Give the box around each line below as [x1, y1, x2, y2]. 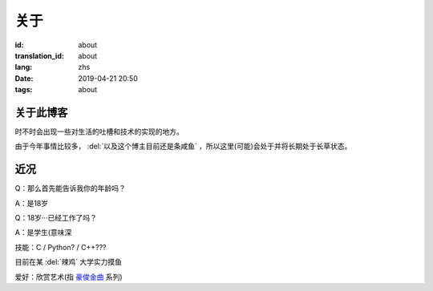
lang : [14, 63, 33, 72]
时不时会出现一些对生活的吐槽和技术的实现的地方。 [14, 127, 184, 136]
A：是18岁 [14, 198, 49, 208]
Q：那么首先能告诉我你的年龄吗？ [14, 184, 126, 193]
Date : [14, 73, 34, 83]
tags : [14, 85, 33, 95]
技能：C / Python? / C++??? [14, 242, 107, 252]
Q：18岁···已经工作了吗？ [14, 213, 98, 223]
